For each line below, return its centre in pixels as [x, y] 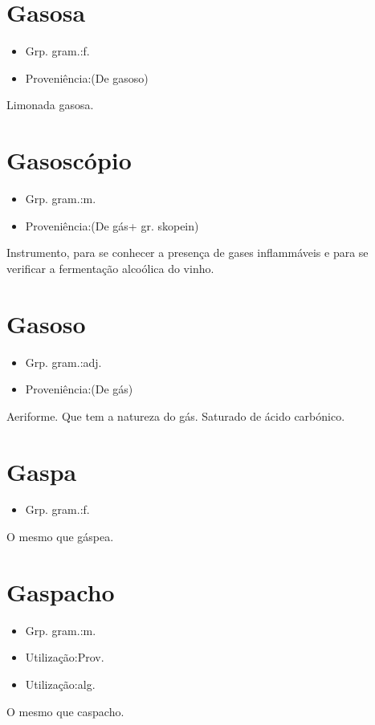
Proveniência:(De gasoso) [87, 77]
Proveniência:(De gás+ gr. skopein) [112, 225]
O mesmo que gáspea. [60, 537]
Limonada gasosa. [50, 105]
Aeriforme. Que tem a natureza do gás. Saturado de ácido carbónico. [176, 415]
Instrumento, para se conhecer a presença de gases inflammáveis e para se [187, 253]
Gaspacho [61, 591]
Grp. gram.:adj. [63, 362]
